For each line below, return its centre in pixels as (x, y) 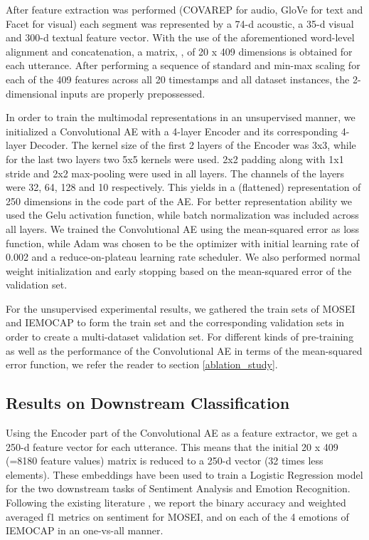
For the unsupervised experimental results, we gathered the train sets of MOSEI (181, 308)
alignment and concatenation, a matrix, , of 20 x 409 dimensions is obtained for (179, 51)
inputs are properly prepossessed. (133, 93)
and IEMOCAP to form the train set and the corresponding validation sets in (175, 322)
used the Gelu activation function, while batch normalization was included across (182, 215)
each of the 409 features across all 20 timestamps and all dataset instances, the (178, 79)
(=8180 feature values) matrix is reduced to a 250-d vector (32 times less (165, 461)
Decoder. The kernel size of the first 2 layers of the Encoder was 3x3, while (193, 145)
